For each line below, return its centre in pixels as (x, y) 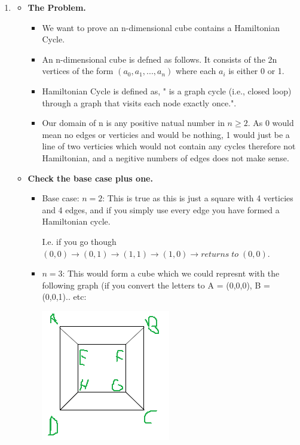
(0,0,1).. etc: (64, 297)
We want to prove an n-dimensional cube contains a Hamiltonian (161, 27)
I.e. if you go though (79, 241)
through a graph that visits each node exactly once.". (139, 102)
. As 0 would (271, 123)
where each (196, 71)
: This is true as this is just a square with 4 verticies (198, 198)
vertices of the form (78, 71)
